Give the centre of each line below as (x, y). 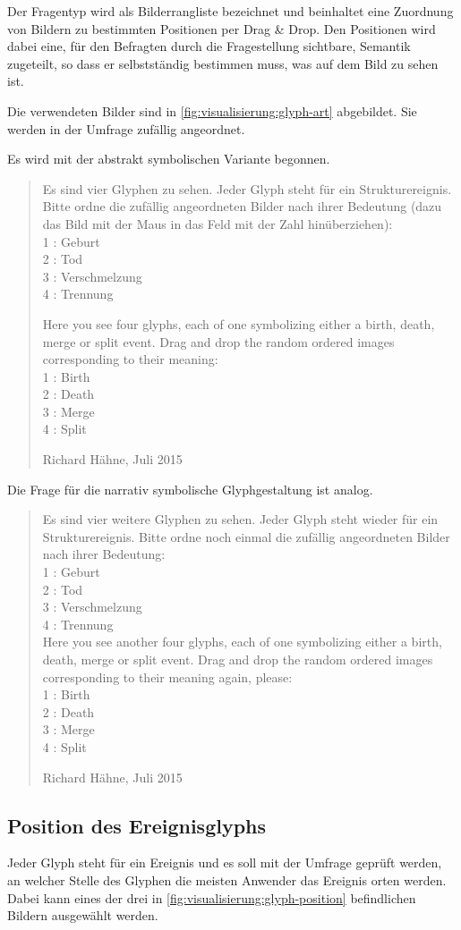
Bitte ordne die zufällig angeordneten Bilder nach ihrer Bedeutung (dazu (242, 206)
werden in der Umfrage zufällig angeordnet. (126, 128)
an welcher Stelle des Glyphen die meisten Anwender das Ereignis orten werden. (227, 879)
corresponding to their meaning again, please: (167, 676)
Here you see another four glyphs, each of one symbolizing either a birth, (242, 642)
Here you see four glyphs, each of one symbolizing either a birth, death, (239, 323)
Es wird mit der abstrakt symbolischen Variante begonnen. (169, 159)
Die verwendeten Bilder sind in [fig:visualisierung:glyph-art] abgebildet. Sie (212, 110)
